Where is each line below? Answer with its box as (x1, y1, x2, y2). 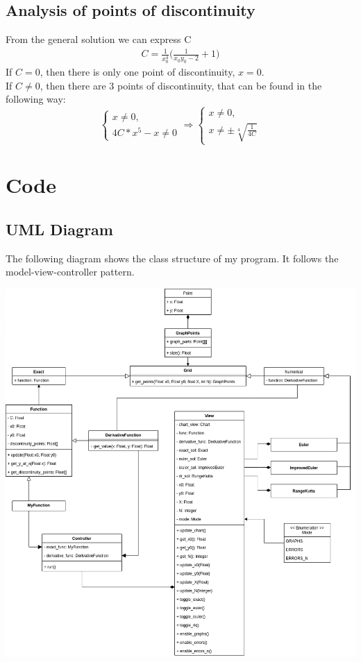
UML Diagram (6, 218, 113, 239)
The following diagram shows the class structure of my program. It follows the (6, 251, 339, 265)
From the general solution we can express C (6, 32, 192, 46)
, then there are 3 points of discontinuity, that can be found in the (40, 78, 322, 92)
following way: (6, 92, 66, 106)
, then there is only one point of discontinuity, (40, 65, 235, 79)
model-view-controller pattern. (6, 264, 135, 279)
